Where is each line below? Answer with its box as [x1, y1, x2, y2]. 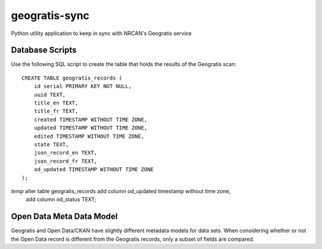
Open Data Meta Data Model [11, 212, 118, 222]
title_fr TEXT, [33, 108, 79, 115]
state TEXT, [33, 141, 69, 148]
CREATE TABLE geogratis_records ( [21, 74, 122, 81]
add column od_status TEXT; [26, 196, 97, 203]
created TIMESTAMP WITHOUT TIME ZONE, [33, 116, 148, 123]
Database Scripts [11, 45, 77, 55]
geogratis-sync [11, 9, 89, 22]
